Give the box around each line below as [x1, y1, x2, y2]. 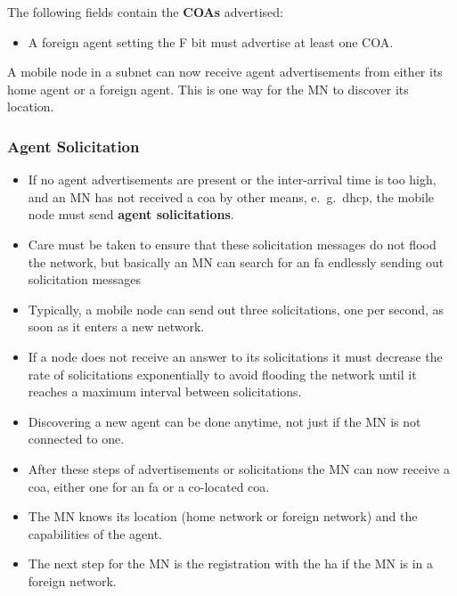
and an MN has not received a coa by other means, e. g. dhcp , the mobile [28, 187, 435, 206]
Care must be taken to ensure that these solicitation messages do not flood [28, 234, 437, 253]
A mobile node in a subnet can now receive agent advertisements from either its [7, 62, 443, 81]
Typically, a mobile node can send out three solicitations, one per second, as [28, 299, 445, 318]
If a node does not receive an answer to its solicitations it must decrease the [28, 347, 443, 365]
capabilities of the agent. [28, 524, 162, 543]
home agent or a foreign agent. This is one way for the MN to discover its [7, 79, 409, 98]
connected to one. [28, 429, 125, 448]
